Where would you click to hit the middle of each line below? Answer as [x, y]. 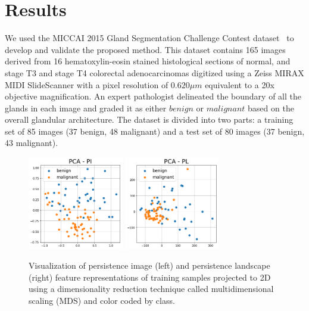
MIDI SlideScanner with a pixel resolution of [87, 84]
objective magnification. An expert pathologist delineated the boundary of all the [153, 96]
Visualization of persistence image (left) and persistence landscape [149, 265]
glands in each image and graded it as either [86, 108]
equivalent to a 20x [240, 84]
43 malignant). [32, 143]
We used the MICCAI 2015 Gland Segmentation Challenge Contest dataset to [149, 38]
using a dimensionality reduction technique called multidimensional [151, 289]
